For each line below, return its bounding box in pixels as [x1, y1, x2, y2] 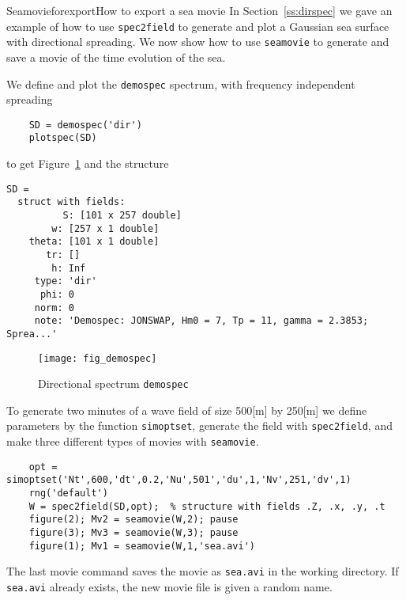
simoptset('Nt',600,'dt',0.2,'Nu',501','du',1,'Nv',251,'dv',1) [6, 474, 351, 486]
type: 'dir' [34, 275, 97, 287]
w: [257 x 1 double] [51, 222, 160, 234]
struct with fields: [17, 196, 126, 208]
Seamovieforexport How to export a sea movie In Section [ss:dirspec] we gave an [6, 2, 393, 18]
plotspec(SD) [28, 132, 97, 144]
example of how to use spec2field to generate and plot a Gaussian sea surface [6, 17, 389, 34]
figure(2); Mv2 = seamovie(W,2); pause [28, 514, 239, 526]
